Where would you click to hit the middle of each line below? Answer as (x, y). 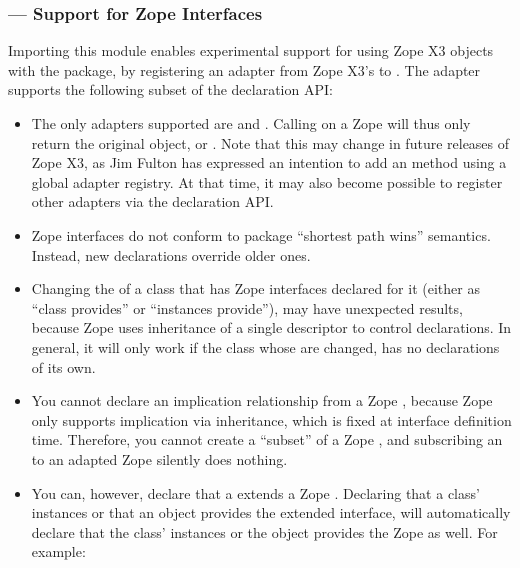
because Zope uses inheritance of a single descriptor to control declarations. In (271, 327)
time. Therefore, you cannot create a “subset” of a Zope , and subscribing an (267, 439)
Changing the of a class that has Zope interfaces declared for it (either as (255, 288)
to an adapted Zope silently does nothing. (159, 458)
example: (58, 551)
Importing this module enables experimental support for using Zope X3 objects (251, 50)
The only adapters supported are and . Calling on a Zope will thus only (251, 123)
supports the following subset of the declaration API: (170, 89)
